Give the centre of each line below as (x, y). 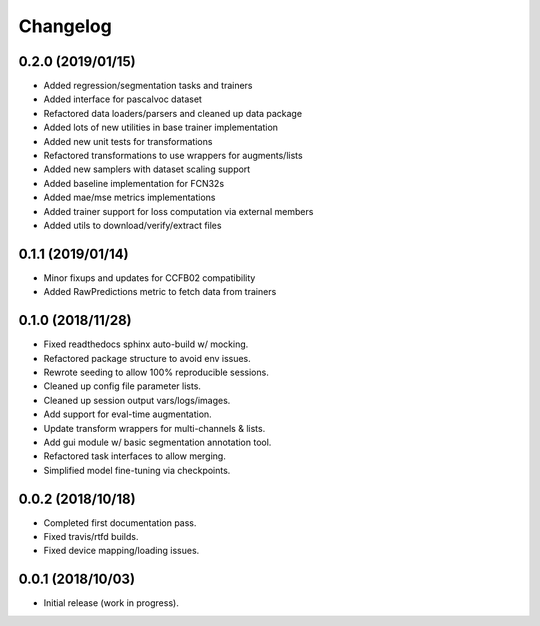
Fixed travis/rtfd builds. (91, 536)
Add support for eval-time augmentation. (127, 414)
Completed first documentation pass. (120, 522)
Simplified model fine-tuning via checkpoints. (137, 470)
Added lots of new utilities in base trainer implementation (161, 127)
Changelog (65, 26)
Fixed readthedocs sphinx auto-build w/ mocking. (146, 344)
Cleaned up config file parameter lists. (122, 386)
